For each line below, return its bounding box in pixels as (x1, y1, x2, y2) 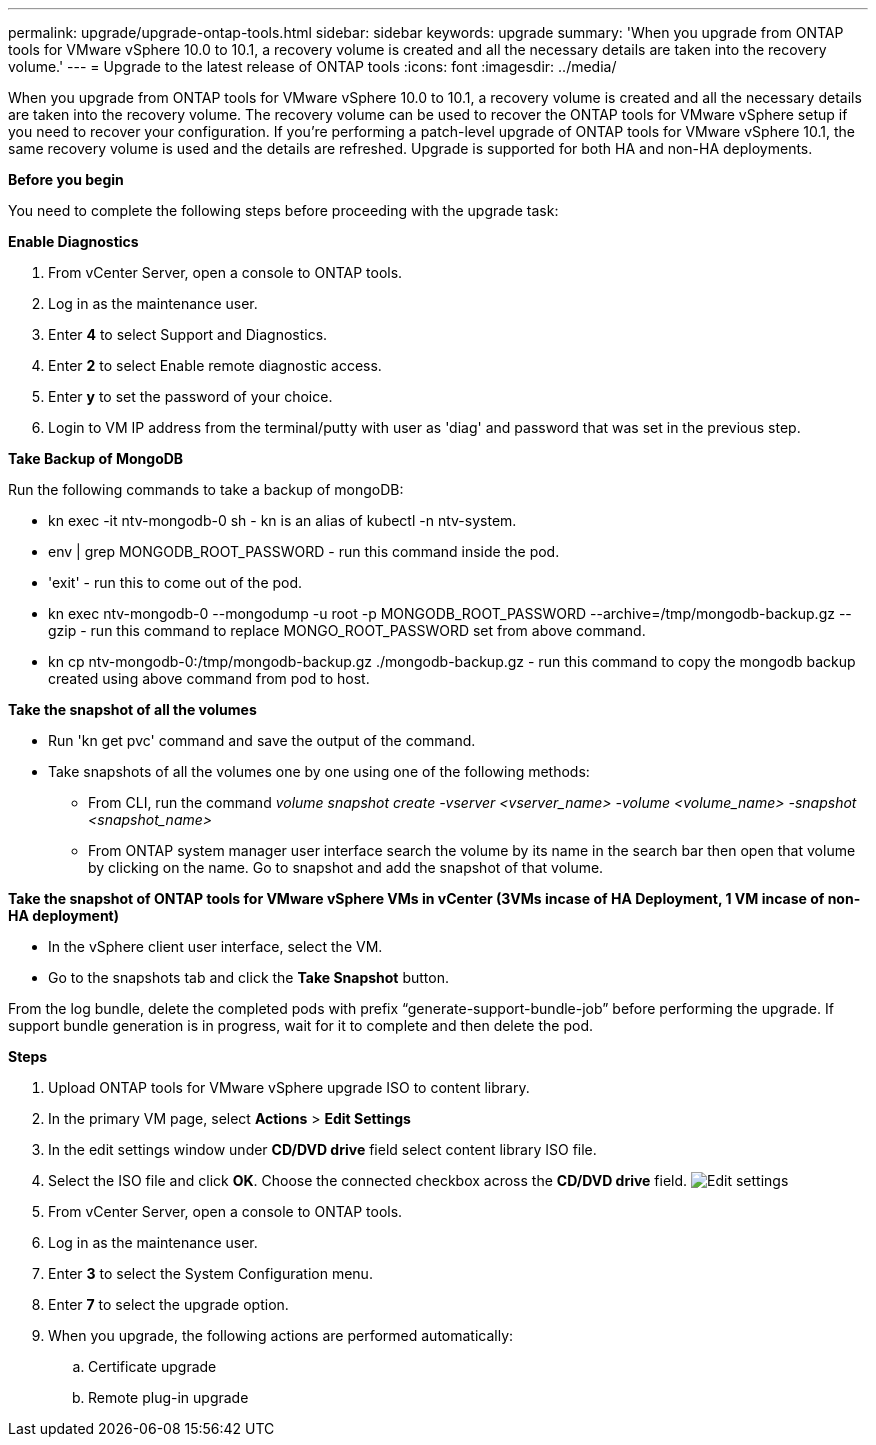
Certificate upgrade (88, 1358, 217, 1375)
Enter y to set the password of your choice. (48, 388, 333, 405)
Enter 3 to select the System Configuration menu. (48, 1265, 373, 1282)
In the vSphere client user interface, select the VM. (48, 938, 383, 955)
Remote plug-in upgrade (88, 1389, 249, 1406)
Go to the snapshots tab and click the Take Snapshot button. (48, 969, 449, 986)
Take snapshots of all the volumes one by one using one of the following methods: (48, 763, 590, 780)
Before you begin (8, 171, 124, 188)
